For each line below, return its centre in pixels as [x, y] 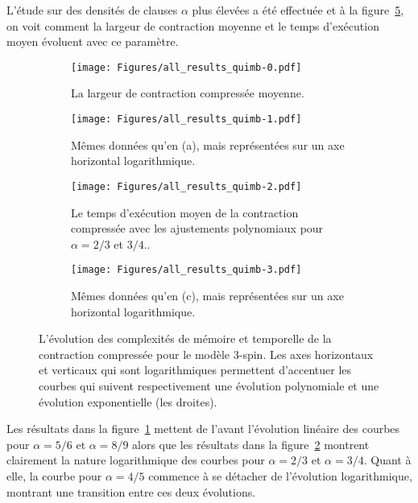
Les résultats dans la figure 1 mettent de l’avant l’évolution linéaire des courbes [203, 429]
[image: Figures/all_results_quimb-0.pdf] [186, 67]
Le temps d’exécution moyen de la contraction [185, 212]
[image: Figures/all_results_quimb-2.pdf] [186, 186]
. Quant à [387, 460]
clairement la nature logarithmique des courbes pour [136, 460]
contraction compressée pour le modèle [135, 354]
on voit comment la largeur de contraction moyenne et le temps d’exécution [193, 25]
